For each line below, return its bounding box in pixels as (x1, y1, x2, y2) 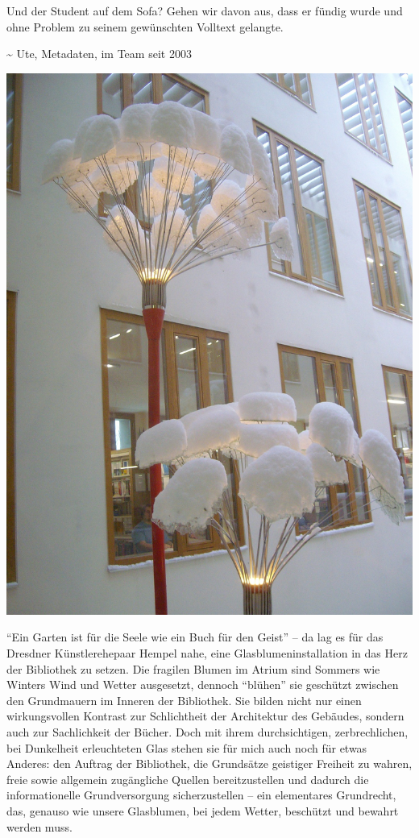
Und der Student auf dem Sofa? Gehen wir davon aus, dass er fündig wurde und (6, 2, 403, 19)
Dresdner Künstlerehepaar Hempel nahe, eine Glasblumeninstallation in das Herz (6, 644, 408, 661)
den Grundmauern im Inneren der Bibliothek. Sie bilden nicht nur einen (6, 691, 362, 708)
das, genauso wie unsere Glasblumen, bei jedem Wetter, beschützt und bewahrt (6, 802, 399, 819)
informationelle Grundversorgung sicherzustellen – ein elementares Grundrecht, (6, 786, 396, 803)
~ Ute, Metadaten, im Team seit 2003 (6, 45, 192, 62)
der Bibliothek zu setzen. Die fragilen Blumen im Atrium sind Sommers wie (6, 660, 380, 677)
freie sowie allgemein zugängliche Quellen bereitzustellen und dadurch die (6, 770, 369, 787)
